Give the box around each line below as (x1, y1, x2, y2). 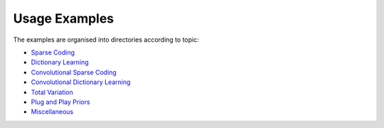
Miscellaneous (31, 107, 74, 116)
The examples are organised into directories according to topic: (13, 35, 199, 44)
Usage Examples (13, 11, 114, 26)
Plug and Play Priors (31, 98, 90, 106)
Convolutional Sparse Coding (31, 68, 117, 76)
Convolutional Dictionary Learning (31, 78, 131, 86)
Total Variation (31, 88, 74, 96)
